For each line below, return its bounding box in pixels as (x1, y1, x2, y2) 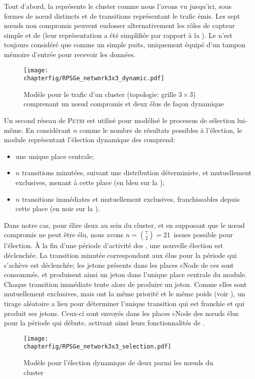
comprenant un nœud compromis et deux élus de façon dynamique (24, 98, 224, 109)
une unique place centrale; (15, 151, 94, 161)
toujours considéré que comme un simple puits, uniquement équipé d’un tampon (4, 39, 246, 50)
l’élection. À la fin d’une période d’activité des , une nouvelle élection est (4, 240, 223, 251)
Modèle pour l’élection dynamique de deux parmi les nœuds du (24, 357, 214, 368)
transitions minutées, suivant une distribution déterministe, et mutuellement (22, 167, 252, 178)
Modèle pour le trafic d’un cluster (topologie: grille (24, 89, 176, 99)
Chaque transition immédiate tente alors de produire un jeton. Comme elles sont (4, 279, 247, 289)
